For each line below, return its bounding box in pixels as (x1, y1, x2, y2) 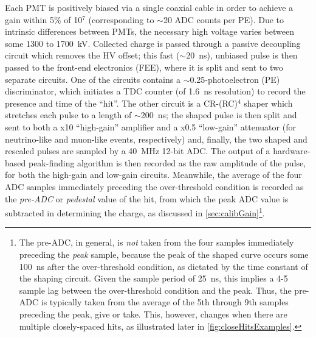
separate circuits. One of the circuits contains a (5, 73, 180, 85)
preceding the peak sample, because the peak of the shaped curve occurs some (19, 247, 309, 260)
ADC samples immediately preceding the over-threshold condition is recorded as (5, 180, 304, 193)
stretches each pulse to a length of (5, 108, 132, 121)
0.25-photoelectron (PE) (190, 73, 280, 85)
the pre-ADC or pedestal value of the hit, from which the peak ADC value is (5, 192, 289, 205)
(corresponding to (88, 13, 154, 26)
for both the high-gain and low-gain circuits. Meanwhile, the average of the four (5, 168, 302, 181)
